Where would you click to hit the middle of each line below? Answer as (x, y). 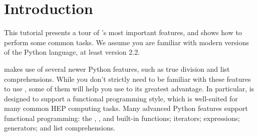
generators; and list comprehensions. (60, 128)
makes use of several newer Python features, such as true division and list (117, 69)
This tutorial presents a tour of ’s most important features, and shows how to (123, 32)
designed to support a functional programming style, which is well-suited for (121, 98)
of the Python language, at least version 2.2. (72, 52)
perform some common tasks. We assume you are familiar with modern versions (126, 42)
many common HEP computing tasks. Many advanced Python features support (126, 108)
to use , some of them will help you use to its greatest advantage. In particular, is (129, 89)
